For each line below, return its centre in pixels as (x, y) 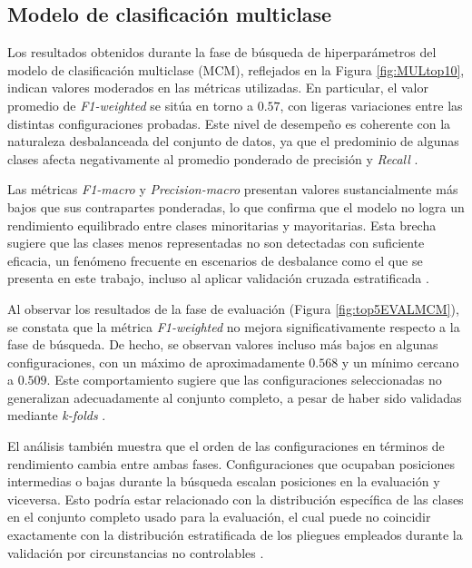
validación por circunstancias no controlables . (136, 552)
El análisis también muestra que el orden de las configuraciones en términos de (226, 446)
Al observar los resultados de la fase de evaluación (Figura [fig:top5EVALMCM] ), (233, 308)
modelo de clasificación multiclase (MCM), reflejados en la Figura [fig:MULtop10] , (236, 69)
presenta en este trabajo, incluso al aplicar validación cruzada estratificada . (218, 278)
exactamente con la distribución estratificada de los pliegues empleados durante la (235, 535)
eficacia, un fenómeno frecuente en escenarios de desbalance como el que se (215, 260)
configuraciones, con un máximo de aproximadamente (156, 362)
